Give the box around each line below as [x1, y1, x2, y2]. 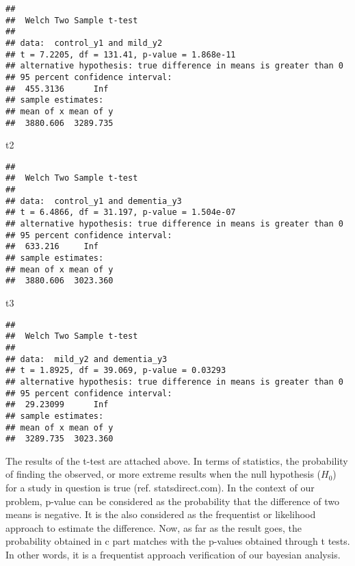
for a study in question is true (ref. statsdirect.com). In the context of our [5, 480, 315, 495]
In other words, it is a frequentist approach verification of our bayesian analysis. [5, 548, 341, 561]
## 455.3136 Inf [5, 83, 109, 94]
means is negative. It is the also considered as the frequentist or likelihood [5, 507, 316, 522]
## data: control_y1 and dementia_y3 [5, 196, 182, 206]
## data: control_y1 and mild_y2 [5, 38, 163, 48]
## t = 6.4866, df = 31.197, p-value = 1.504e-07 [5, 207, 236, 218]
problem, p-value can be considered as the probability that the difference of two [5, 493, 339, 508]
